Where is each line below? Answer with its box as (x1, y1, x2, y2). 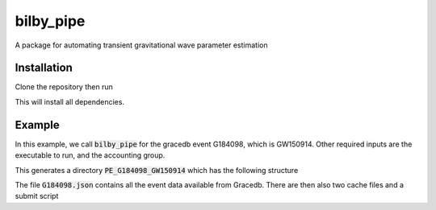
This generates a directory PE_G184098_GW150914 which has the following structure (15, 165, 299, 175)
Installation (15, 61, 73, 75)
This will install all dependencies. (15, 97, 125, 106)
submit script (15, 191, 59, 201)
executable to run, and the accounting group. (15, 150, 166, 160)
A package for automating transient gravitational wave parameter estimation (15, 40, 268, 50)
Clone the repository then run (15, 82, 113, 92)
